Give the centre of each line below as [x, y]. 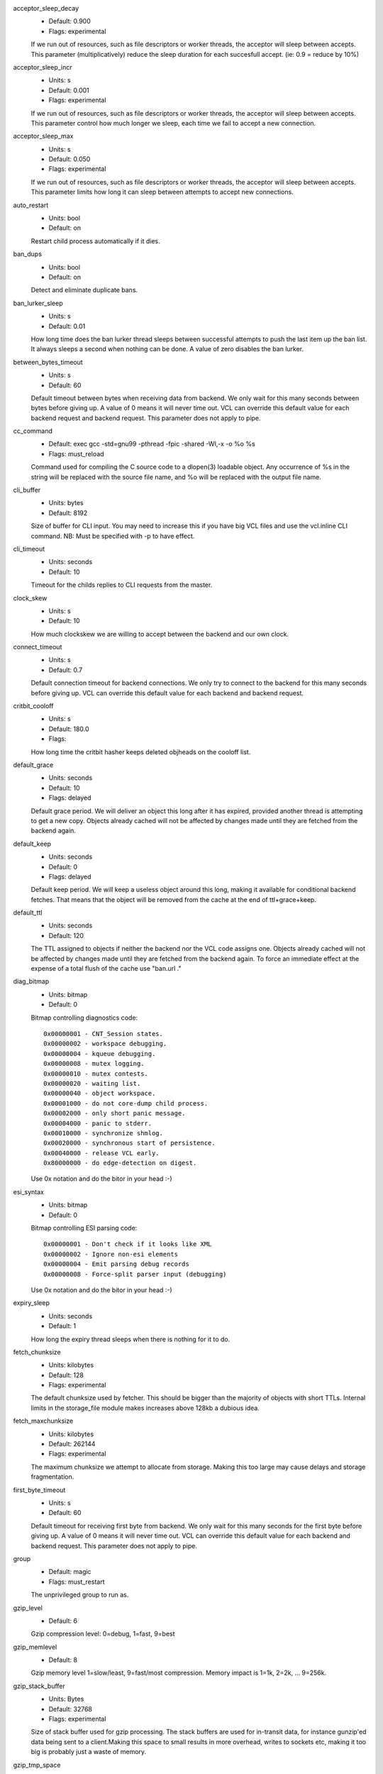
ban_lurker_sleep [38, 303]
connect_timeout [38, 647]
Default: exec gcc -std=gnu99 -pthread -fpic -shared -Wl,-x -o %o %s [152, 444]
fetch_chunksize [37, 1352]
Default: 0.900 [70, 21]
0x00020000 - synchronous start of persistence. [129, 1143]
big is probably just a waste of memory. [89, 1752]
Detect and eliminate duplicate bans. [84, 290]
